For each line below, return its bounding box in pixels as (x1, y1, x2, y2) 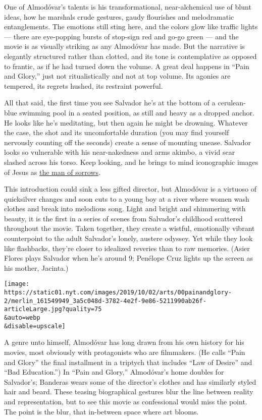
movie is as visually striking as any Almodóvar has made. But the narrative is (4, 41, 245, 51)
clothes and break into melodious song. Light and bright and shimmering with (4, 203, 246, 214)
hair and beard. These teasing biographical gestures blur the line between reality (4, 386, 253, 397)
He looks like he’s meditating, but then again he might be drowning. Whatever (4, 117, 248, 128)
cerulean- (218, 97, 246, 108)
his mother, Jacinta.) (4, 262, 69, 273)
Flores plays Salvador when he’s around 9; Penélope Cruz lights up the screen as (4, 253, 253, 263)
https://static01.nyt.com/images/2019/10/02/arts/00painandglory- (4, 289, 232, 296)
